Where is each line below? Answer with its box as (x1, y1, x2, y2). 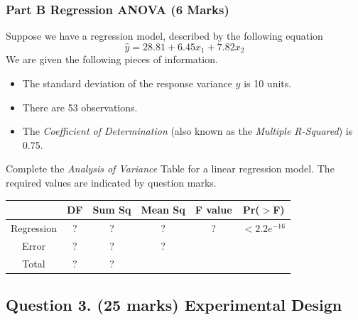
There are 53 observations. (22, 99, 138, 114)
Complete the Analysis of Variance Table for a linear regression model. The (6, 161, 335, 176)
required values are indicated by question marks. (6, 175, 217, 190)
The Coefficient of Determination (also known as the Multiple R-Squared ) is (22, 123, 353, 138)
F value (195, 202, 232, 217)
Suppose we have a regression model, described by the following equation (6, 28, 323, 43)
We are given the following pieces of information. (6, 52, 218, 67)
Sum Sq (92, 202, 131, 217)
